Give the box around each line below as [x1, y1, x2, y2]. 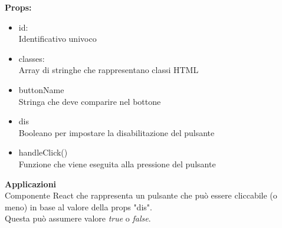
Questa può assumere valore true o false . [5, 212, 151, 224]
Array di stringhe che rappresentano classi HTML [18, 64, 199, 76]
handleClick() [18, 146, 68, 158]
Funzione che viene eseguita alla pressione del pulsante [18, 157, 216, 170]
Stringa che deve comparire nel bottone [18, 95, 161, 107]
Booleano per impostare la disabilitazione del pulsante [18, 126, 215, 138]
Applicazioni [5, 177, 57, 190]
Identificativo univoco [18, 32, 97, 45]
